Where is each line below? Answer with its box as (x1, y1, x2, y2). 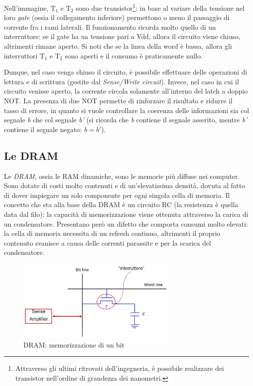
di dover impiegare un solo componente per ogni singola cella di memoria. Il (4, 190, 230, 200)
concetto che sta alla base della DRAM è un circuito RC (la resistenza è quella (4, 199, 238, 210)
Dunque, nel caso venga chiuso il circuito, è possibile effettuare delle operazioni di (4, 67, 247, 77)
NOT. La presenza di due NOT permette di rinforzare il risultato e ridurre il (4, 96, 233, 105)
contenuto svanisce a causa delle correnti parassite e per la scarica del (4, 237, 211, 248)
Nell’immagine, (4, 2, 49, 13)
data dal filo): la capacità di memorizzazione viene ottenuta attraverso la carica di (4, 209, 249, 219)
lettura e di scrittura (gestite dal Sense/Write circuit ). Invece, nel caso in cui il (4, 76, 239, 86)
